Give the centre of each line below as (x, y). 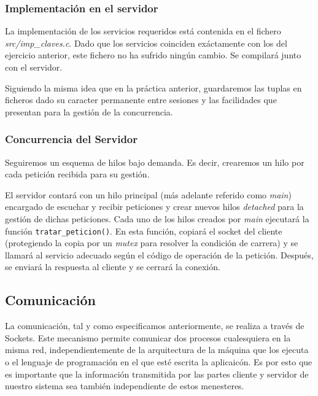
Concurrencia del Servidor (71, 139)
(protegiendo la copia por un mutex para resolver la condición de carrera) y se (152, 243)
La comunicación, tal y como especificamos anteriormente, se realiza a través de (155, 326)
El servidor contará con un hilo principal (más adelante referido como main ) (148, 194)
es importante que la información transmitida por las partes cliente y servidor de (157, 374)
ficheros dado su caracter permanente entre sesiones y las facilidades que (141, 100)
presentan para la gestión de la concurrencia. (89, 111)
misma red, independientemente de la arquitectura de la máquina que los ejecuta (157, 350)
